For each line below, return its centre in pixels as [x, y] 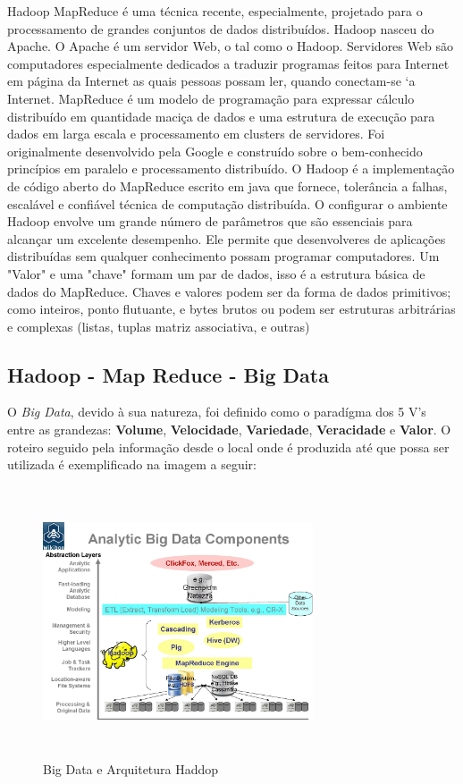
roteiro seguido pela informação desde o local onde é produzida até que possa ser [228, 447]
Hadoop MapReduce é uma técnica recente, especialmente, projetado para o [215, 11]
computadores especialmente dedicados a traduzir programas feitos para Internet [228, 63]
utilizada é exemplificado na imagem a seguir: [132, 464]
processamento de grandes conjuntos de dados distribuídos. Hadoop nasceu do [221, 28]
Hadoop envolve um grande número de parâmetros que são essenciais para [210, 221]
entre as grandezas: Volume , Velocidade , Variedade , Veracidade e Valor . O [229, 430]
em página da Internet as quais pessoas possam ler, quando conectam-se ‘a [211, 81]
